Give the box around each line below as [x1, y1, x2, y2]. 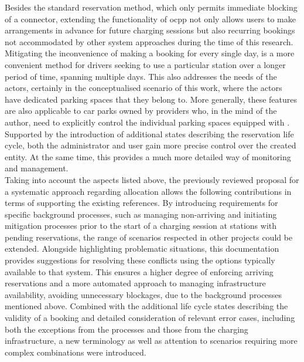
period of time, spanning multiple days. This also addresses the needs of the [5, 70, 277, 82]
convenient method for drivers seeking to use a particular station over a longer [5, 58, 286, 70]
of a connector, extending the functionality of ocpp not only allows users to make [5, 12, 296, 25]
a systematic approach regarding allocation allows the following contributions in [5, 185, 292, 197]
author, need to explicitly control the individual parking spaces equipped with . [5, 116, 290, 128]
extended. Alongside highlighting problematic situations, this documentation [5, 242, 279, 255]
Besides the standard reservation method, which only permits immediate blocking [5, 1, 298, 13]
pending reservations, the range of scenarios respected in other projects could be [5, 231, 293, 243]
